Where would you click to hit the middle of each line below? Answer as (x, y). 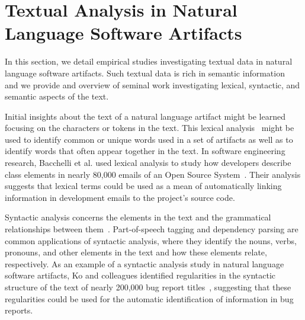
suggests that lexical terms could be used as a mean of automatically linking (143, 186)
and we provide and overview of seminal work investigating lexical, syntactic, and (152, 84)
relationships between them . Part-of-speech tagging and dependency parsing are (152, 229)
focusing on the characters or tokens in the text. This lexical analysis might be (150, 128)
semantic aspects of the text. (57, 96)
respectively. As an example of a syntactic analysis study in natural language (145, 263)
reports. (19, 310)
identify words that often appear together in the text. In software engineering (145, 151)
